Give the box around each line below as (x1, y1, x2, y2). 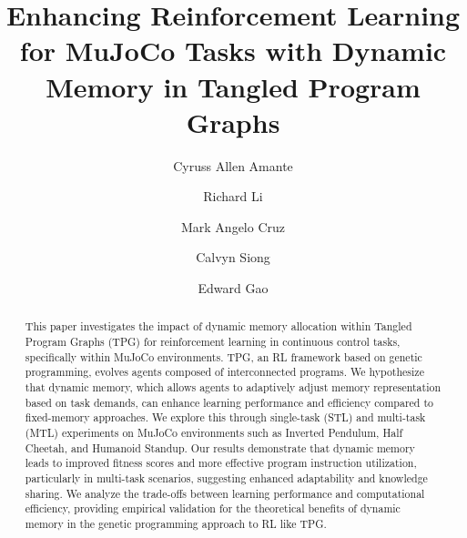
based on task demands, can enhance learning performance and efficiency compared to (25, 394, 433, 410)
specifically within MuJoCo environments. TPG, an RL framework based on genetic (25, 349, 422, 364)
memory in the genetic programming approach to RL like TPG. (25, 515, 327, 531)
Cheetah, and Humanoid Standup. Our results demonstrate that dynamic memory (25, 440, 415, 455)
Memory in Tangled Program (46, 67, 421, 105)
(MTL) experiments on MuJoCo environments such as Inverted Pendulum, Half (25, 425, 403, 441)
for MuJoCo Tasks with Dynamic (19, 32, 447, 69)
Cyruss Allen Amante (173, 156, 293, 175)
